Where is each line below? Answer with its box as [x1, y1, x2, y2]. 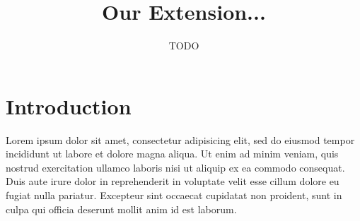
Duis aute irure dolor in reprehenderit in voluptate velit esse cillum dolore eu [6, 174, 339, 189]
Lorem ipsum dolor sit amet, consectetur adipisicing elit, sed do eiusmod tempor [6, 132, 355, 147]
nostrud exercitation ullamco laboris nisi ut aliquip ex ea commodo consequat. [6, 160, 345, 174]
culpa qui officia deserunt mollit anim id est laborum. [6, 201, 237, 216]
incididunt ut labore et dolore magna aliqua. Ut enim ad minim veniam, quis [6, 146, 339, 161]
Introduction [6, 91, 132, 120]
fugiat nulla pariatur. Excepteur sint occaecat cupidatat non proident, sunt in [6, 188, 342, 203]
